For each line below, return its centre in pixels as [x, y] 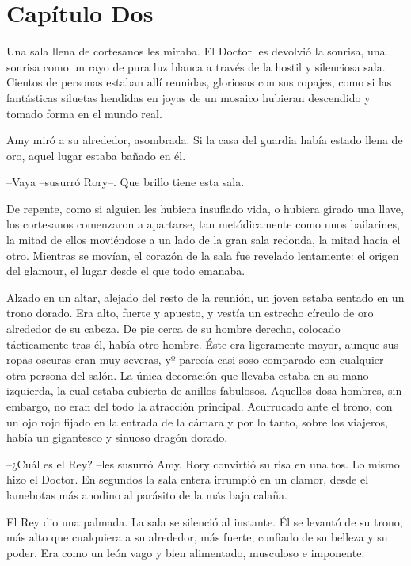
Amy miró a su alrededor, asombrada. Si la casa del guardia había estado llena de [205, 140]
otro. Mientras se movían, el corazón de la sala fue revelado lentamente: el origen [203, 255]
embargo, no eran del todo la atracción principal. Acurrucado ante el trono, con [200, 406]
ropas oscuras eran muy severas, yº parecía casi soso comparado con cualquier [195, 359]
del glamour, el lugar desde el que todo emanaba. [126, 271]
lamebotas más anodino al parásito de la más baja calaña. [147, 494]
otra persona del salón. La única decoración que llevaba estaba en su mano [188, 375]
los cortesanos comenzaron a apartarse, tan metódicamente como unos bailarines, [203, 224]
